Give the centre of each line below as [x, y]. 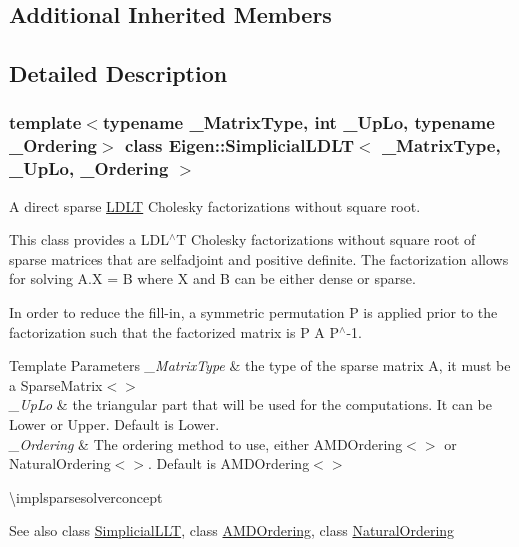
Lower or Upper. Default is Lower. [114, 423]
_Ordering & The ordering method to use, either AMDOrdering [206, 443]
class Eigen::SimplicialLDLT [239, 145]
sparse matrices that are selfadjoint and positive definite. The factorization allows [259, 258]
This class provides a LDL [89, 239]
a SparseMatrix [56, 384]
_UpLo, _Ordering [89, 168]
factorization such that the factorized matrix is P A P [174, 331]
